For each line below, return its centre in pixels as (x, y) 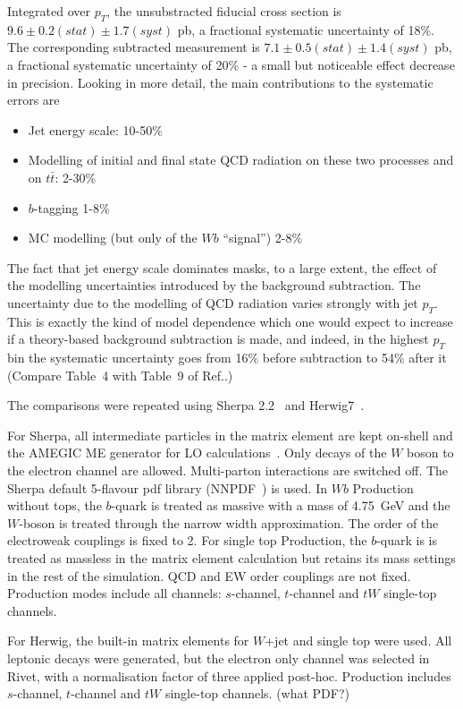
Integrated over (49, 11)
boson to (430, 453)
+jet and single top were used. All (358, 641)
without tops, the (55, 505)
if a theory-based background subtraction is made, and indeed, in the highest (218, 339)
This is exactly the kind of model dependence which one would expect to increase (230, 321)
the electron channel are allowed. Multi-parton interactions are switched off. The (228, 470)
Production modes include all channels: (114, 593)
